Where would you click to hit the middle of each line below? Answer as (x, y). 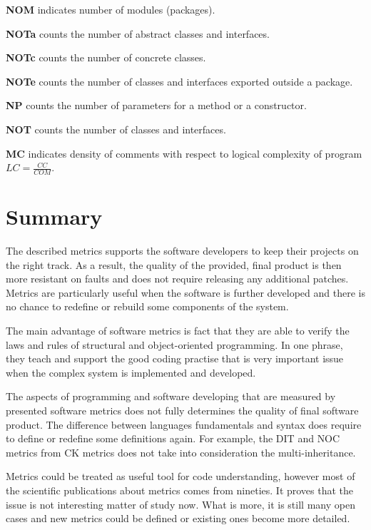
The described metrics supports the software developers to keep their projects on (182, 251)
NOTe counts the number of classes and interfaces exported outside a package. (179, 81)
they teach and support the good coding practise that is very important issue (175, 358)
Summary (54, 216)
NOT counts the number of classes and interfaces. (116, 129)
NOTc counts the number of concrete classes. (106, 57)
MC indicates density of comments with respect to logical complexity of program (184, 153)
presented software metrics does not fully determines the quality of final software (182, 411)
